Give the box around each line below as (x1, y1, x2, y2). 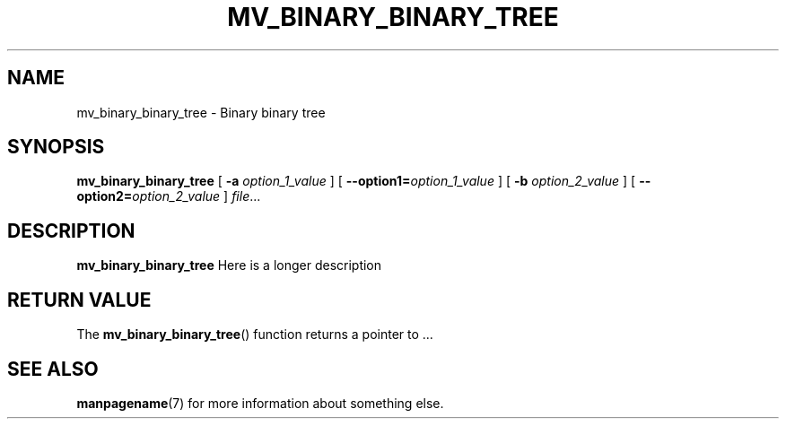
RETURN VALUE (7, 288, 152, 311)
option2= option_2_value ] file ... (76, 188, 261, 204)
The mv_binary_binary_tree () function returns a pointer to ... (76, 326, 433, 343)
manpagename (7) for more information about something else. (76, 395, 444, 411)
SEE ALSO (7, 357, 99, 380)
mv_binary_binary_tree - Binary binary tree (76, 104, 326, 120)
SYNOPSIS (7, 135, 105, 159)
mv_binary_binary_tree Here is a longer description (76, 257, 382, 274)
